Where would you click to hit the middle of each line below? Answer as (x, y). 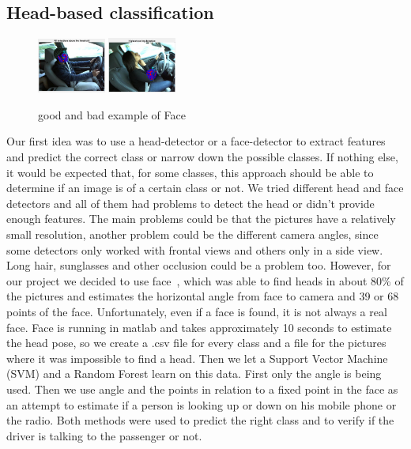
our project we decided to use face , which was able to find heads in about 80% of (205, 280)
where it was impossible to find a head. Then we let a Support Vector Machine (197, 358)
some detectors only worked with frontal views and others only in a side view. (195, 249)
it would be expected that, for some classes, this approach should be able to (190, 172)
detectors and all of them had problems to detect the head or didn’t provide (190, 203)
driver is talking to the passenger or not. (104, 435)
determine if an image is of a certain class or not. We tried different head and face (205, 188)
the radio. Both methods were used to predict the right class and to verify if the (200, 420)
